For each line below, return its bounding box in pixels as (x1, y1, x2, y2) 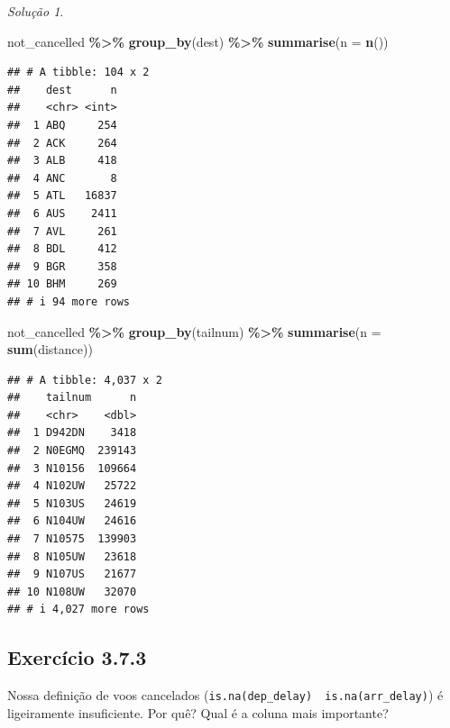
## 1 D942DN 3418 (7, 426, 137, 440)
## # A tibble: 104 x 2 (7, 66, 150, 79)
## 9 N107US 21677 (7, 568, 137, 581)
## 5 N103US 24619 (7, 496, 137, 510)
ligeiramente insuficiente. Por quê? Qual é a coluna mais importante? (7, 703, 389, 722)
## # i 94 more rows (7, 295, 131, 308)
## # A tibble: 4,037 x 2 (7, 373, 162, 387)
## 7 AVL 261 (7, 224, 117, 238)
